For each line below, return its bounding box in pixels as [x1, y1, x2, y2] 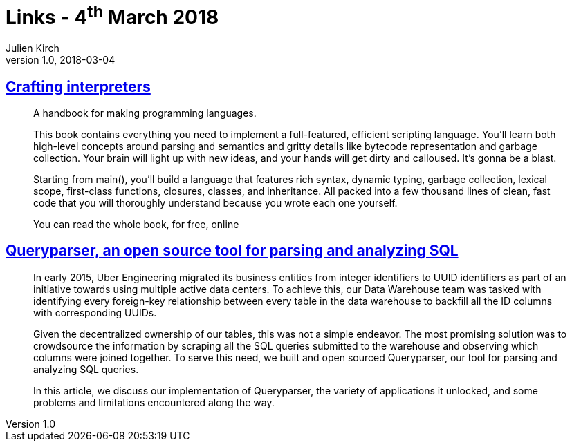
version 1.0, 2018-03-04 [6, 54, 116, 66]
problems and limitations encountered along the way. [33, 396, 275, 408]
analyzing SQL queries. [33, 363, 139, 375]
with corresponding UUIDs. [33, 306, 157, 318]
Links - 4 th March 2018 [6, 1, 219, 30]
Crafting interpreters [6, 77, 151, 95]
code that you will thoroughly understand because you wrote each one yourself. [33, 196, 398, 209]
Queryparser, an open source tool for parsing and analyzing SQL [6, 242, 459, 260]
